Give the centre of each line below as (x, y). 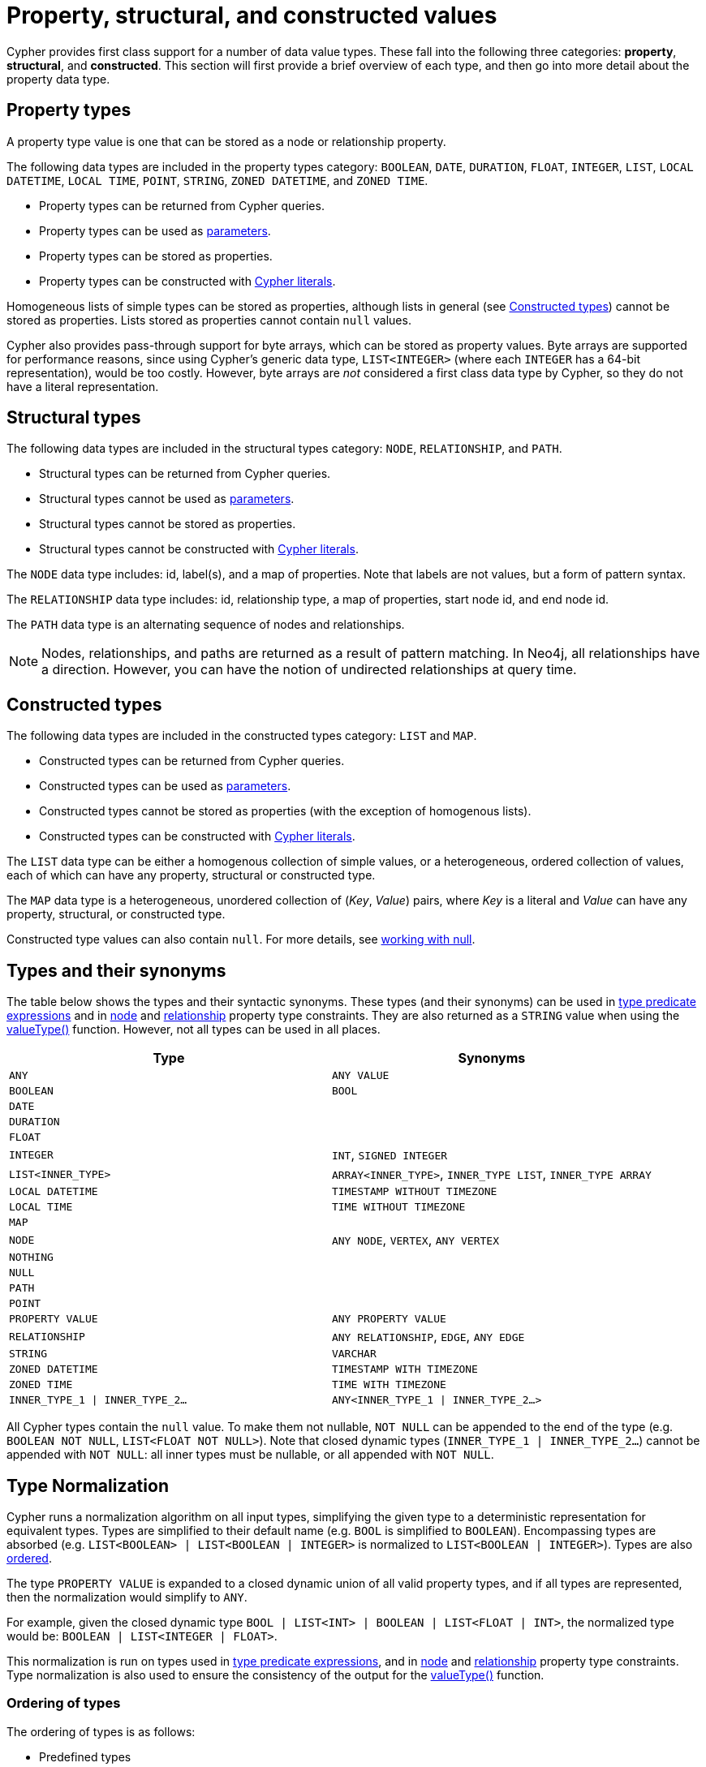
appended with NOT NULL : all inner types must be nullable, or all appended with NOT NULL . (250, 1455)
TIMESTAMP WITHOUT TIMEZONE (414, 1192)
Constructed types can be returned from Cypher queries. (192, 761)
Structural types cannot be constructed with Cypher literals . (199, 549)
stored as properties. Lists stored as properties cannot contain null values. (209, 320)
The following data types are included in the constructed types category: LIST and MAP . (242, 736)
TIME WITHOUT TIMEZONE (398, 1207)
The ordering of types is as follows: (101, 1731)
